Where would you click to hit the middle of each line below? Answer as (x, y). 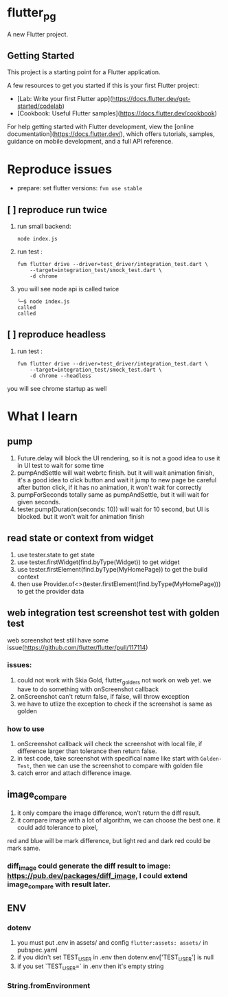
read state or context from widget (80, 538)
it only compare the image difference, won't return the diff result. (109, 813)
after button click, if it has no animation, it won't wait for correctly (109, 487)
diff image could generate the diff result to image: (89, 866)
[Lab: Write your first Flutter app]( (65, 99)
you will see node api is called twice (68, 289)
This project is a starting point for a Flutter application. (84, 72)
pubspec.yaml (37, 950)
